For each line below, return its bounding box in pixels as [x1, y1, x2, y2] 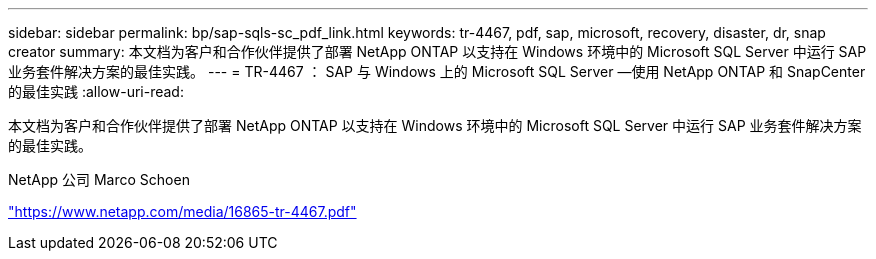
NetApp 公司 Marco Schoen [8, 171, 190, 188]
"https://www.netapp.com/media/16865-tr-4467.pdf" [8, 203, 357, 220]
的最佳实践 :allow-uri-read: [8, 83, 184, 100]
